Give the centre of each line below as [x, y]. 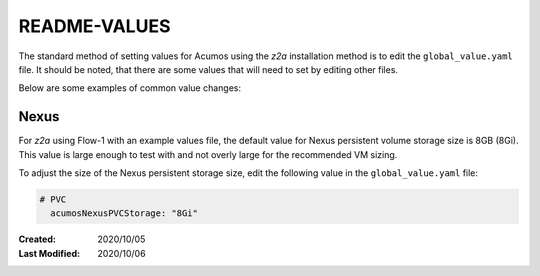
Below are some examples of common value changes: [130, 88]
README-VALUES [94, 26]
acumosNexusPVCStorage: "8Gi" [124, 213]
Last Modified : [49, 253]
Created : [37, 239]
